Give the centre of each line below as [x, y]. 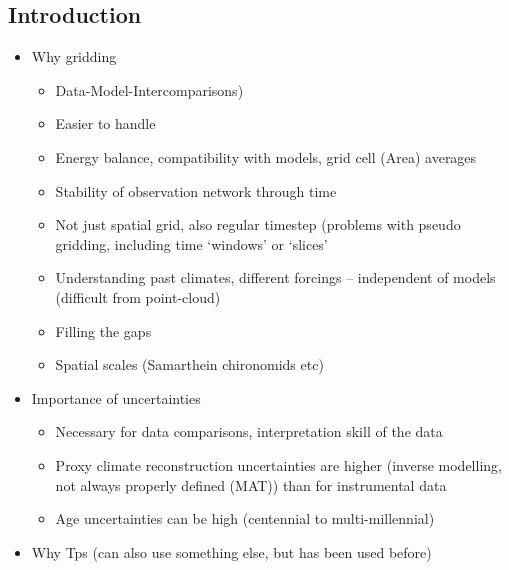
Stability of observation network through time [196, 190]
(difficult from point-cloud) [138, 296]
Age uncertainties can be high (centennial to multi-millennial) [245, 518]
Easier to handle [105, 123]
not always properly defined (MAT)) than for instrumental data [251, 484]
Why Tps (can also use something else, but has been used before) [231, 551]
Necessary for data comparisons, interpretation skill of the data [249, 431]
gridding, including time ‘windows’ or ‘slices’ [191, 243]
